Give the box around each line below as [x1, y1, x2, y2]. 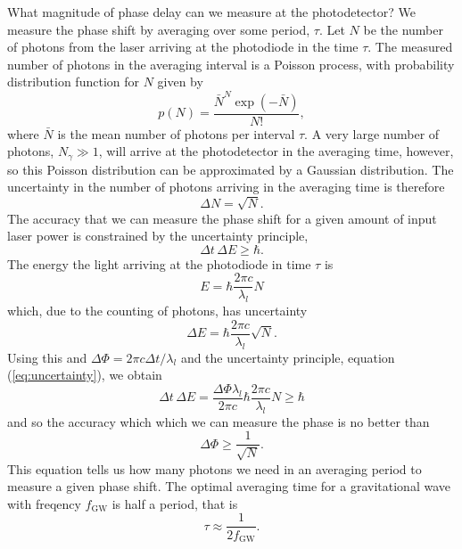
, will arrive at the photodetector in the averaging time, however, [98, 142, 454, 160]
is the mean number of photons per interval [57, 124, 295, 143]
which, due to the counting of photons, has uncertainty [7, 301, 308, 320]
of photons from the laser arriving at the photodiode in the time [7, 37, 359, 56]
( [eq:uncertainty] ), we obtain [7, 365, 162, 384]
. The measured [367, 37, 453, 56]
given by [157, 72, 203, 91]
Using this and [7, 348, 87, 366]
